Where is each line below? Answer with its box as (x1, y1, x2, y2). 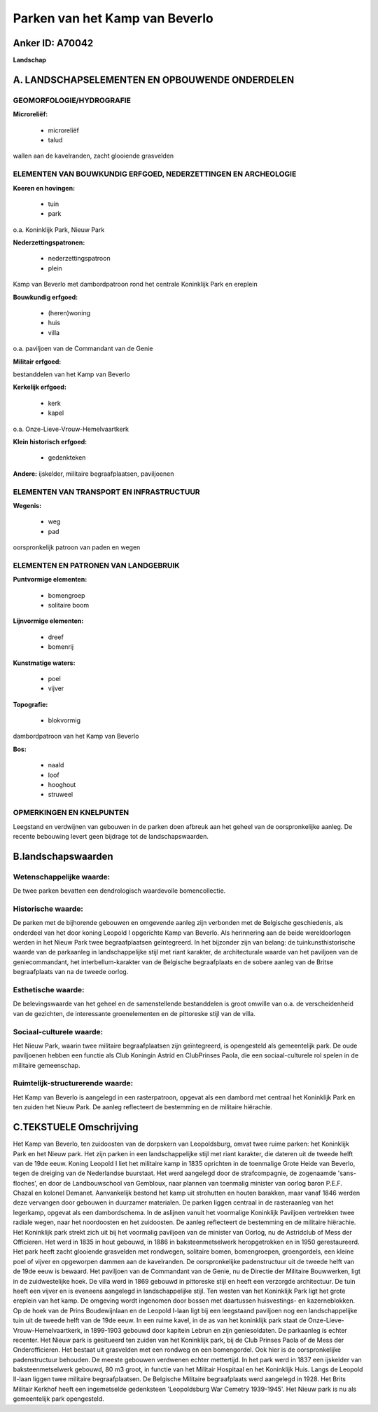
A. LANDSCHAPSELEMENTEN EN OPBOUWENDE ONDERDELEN (13, 74, 295, 85)
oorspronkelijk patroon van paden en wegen (13, 543, 141, 551)
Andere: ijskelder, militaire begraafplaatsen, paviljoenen (13, 469, 174, 478)
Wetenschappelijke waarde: (13, 872, 111, 882)
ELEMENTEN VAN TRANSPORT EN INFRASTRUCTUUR (13, 487, 200, 497)
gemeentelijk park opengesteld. (13, 1394, 104, 1403)
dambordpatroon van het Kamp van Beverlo (13, 732, 139, 741)
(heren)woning (48, 309, 91, 317)
